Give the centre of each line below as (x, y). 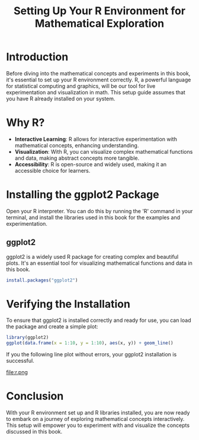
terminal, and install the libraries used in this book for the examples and (93, 217)
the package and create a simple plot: (52, 327)
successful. (20, 361)
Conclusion (35, 396)
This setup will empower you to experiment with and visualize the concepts (98, 425)
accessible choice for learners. (52, 170)
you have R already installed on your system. (61, 99)
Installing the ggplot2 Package (83, 195)
